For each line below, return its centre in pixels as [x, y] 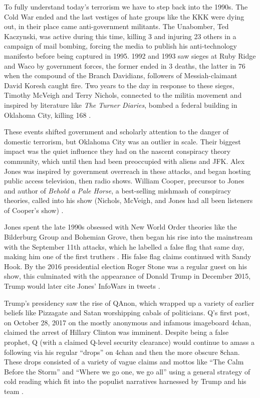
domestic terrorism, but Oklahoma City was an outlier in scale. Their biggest [122, 141]
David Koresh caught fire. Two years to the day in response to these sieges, [119, 85]
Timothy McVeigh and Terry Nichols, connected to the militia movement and [123, 95]
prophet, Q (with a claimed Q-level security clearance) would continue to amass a [129, 342]
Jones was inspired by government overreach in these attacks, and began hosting [127, 171]
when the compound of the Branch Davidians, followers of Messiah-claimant [121, 75]
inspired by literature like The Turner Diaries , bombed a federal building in [121, 105]
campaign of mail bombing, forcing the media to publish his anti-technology [120, 46]
